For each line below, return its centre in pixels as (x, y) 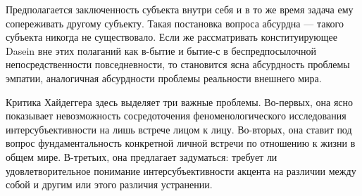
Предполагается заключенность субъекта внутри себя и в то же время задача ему (180, 9)
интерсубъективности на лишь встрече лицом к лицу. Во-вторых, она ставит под (179, 129)
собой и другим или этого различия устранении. (109, 184)
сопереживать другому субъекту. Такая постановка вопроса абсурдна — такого (175, 23)
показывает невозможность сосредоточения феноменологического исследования (176, 116)
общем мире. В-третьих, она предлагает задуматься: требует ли (142, 156)
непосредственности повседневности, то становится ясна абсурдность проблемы (178, 64)
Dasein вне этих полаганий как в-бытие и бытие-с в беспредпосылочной (161, 50)
